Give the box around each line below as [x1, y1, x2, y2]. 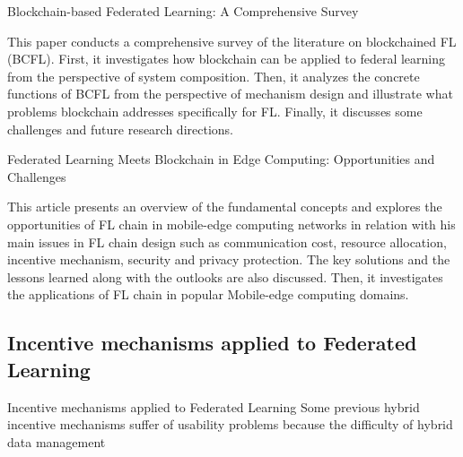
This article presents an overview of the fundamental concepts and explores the [7, 197, 442, 216]
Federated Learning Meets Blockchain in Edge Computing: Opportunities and [7, 150, 435, 168]
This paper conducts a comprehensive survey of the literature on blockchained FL [7, 31, 457, 50]
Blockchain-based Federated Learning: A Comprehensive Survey [7, 2, 359, 20]
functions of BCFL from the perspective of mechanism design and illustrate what [7, 84, 453, 103]
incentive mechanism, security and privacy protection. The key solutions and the [7, 250, 450, 269]
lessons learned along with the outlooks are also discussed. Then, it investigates [7, 267, 443, 286]
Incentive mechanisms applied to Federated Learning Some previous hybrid [7, 397, 420, 416]
